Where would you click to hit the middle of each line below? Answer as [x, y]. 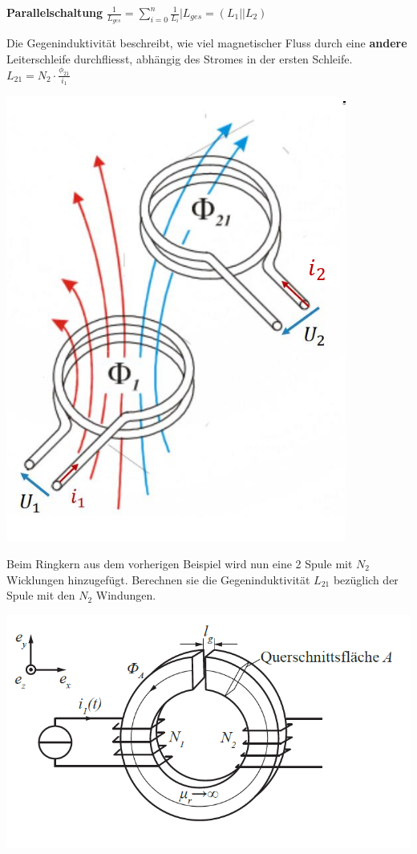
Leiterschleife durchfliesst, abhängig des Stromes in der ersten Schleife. [180, 58]
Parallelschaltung [55, 12]
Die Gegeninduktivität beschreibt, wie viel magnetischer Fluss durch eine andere [207, 43]
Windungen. [126, 595]
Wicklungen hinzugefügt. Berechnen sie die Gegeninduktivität [158, 579]
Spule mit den [41, 595]
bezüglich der [366, 579]
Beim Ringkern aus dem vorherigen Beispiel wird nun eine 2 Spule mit [180, 563]
